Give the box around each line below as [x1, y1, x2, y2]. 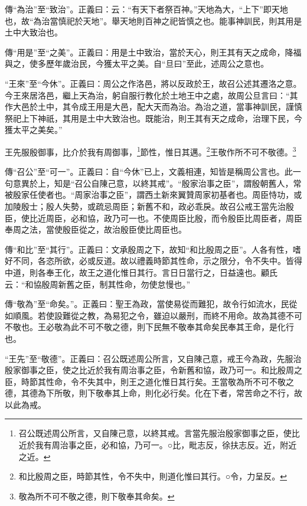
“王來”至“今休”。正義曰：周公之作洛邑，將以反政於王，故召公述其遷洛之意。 [5, 77, 302, 89]
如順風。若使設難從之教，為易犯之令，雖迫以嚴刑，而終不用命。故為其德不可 [5, 309, 302, 321]
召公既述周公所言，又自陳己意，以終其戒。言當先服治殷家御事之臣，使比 [18, 427, 300, 439]
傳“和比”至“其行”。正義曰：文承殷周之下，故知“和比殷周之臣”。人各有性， [5, 243, 293, 255]
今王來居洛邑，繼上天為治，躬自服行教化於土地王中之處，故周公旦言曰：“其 [5, 89, 298, 101]
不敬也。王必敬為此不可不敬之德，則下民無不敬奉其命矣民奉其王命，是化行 [5, 321, 294, 333]
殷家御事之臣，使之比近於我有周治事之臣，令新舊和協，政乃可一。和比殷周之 [5, 364, 302, 376]
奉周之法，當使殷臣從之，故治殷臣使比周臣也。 [5, 223, 187, 236]
